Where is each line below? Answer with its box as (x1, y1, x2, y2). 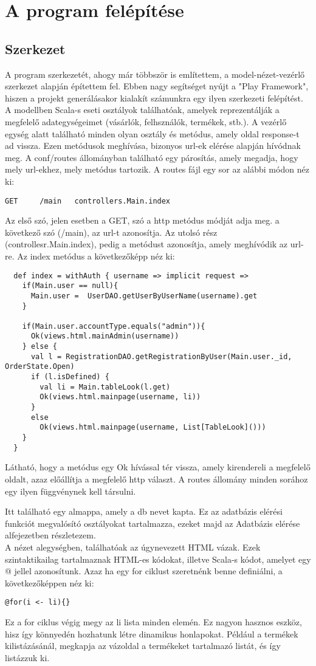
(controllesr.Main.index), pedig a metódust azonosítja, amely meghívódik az (5, 238, 288, 250)
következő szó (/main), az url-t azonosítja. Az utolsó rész (5, 225, 218, 238)
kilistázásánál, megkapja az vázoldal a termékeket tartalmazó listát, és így (5, 639, 281, 652)
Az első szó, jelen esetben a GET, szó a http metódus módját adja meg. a (5, 214, 280, 227)
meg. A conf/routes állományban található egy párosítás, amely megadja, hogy (5, 151, 298, 163)
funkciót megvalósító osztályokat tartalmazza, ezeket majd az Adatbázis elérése (5, 517, 300, 529)
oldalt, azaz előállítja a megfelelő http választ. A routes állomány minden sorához (5, 472, 308, 485)
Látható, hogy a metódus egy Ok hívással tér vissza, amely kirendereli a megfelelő (5, 461, 311, 473)
